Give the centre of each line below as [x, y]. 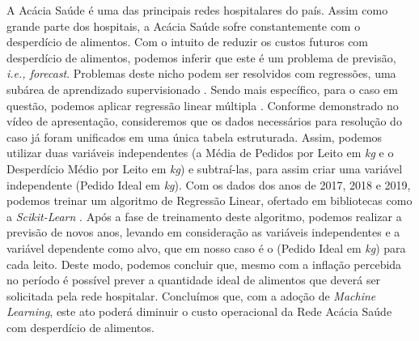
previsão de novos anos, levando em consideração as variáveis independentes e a [203, 232]
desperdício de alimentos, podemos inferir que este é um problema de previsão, [201, 57]
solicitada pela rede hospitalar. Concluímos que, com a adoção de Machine [191, 295]
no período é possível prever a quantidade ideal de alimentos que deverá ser [194, 280]
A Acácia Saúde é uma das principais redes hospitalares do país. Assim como [197, 10]
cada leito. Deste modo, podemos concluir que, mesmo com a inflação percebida [204, 264]
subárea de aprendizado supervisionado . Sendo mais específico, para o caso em [202, 89]
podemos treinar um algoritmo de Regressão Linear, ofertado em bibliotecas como [209, 200]
